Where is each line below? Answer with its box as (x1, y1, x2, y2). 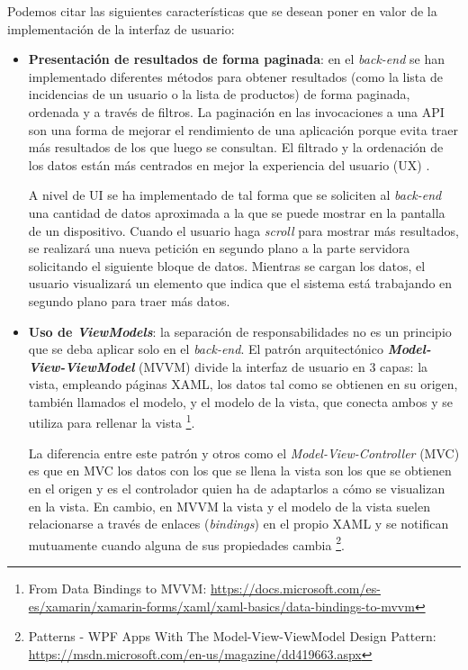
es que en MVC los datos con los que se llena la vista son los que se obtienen (28, 461, 452, 480)
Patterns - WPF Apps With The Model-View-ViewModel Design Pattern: (28, 627, 436, 646)
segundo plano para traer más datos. (28, 291, 230, 310)
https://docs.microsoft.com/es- (210, 578, 381, 597)
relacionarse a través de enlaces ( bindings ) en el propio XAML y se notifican (28, 514, 449, 533)
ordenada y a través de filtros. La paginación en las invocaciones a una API (28, 102, 445, 121)
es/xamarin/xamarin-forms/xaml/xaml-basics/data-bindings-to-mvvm (28, 596, 415, 615)
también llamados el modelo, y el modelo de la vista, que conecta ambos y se (28, 392, 453, 411)
